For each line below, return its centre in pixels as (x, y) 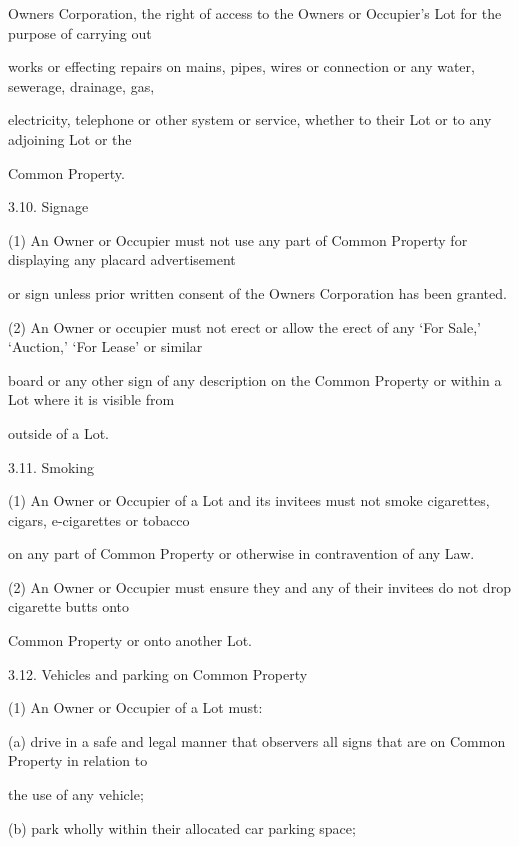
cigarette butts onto (69, 606)
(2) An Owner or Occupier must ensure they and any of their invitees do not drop (259, 586)
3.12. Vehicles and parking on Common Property (158, 673)
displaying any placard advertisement (122, 259)
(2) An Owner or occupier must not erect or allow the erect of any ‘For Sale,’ (245, 326)
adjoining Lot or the (70, 138)
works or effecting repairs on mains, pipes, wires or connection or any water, (241, 66)
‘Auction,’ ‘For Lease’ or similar (105, 346)
